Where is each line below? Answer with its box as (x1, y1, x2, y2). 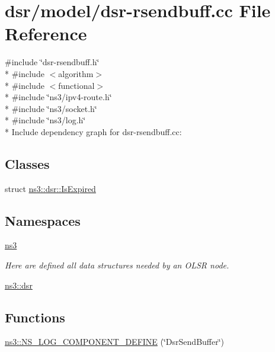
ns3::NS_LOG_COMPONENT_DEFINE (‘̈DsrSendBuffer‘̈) (5, 335, 225, 348)
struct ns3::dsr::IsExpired (5, 182, 96, 194)
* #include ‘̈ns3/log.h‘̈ (5, 114, 86, 126)
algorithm (58, 67, 94, 79)
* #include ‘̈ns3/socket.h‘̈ (5, 102, 97, 114)
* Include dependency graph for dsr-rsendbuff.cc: (5, 125, 182, 137)
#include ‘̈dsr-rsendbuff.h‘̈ (5, 56, 100, 68)
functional (58, 79, 95, 91)
